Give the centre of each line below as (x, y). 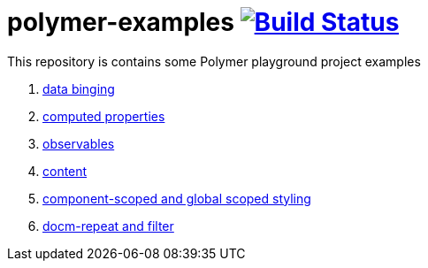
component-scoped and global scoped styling (177, 198)
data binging (79, 88)
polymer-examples (121, 22)
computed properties (104, 116)
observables (79, 143)
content (65, 171)
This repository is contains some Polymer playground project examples (214, 61)
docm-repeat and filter (108, 226)
